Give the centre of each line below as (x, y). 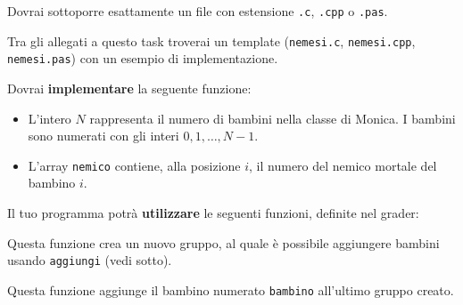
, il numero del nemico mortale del (343, 165)
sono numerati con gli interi (103, 136)
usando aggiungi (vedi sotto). (90, 260)
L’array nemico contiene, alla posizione (134, 165)
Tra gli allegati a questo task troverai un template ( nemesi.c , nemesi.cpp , (211, 40)
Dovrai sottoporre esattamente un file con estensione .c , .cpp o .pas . (198, 11)
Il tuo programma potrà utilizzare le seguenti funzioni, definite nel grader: (213, 213)
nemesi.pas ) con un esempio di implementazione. (143, 58)
